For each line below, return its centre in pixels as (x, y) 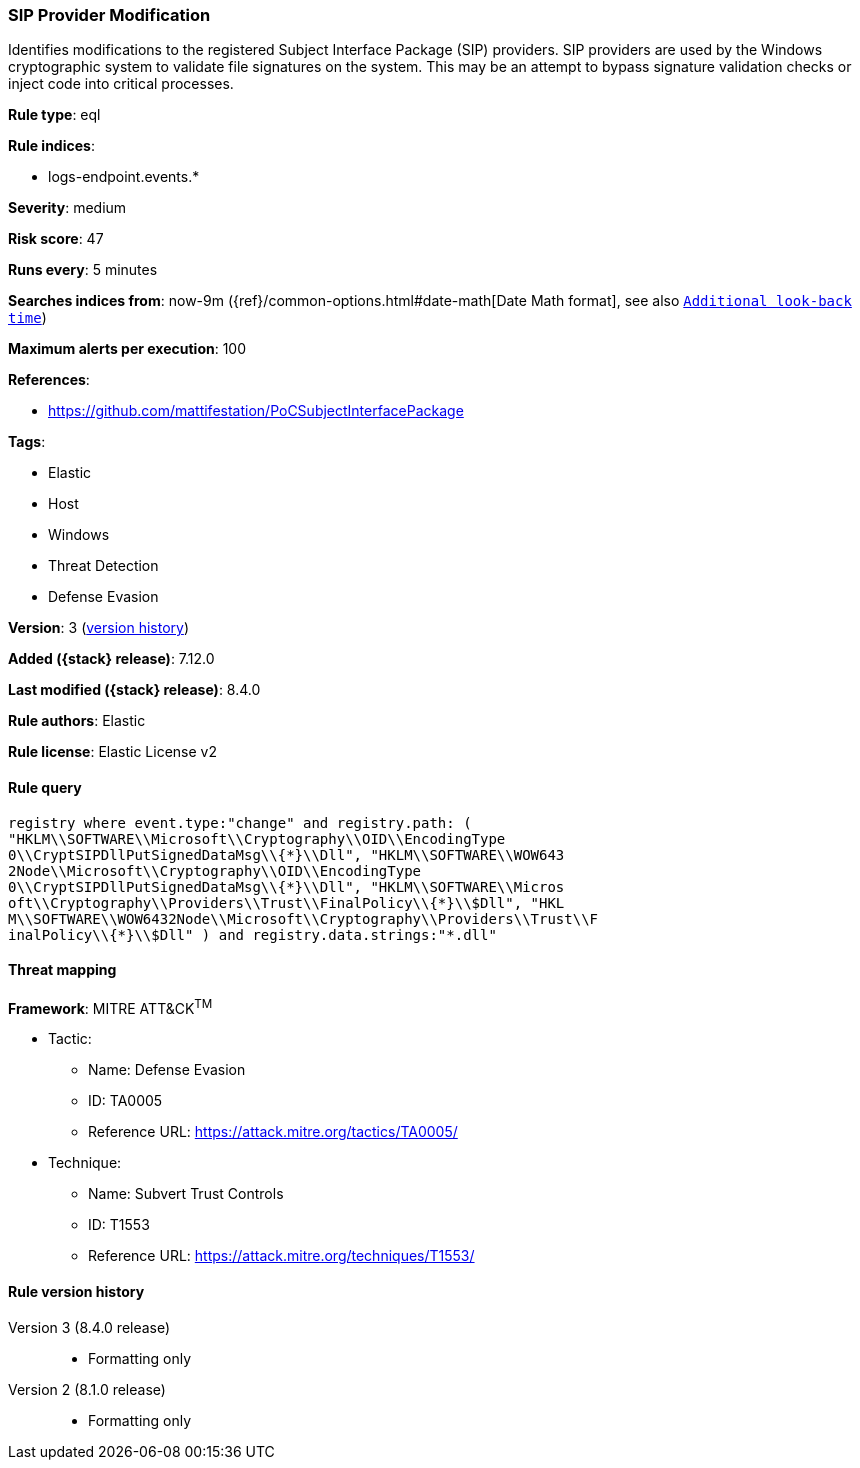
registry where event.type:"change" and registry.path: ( (240, 822)
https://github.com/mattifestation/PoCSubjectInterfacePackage (256, 411)
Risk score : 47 (56, 239)
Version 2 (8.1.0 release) (87, 1389)
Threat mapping (62, 970)
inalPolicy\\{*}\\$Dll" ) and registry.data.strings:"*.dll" (252, 934)
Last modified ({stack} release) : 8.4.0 (134, 690)
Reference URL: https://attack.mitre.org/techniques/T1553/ (281, 1256)
